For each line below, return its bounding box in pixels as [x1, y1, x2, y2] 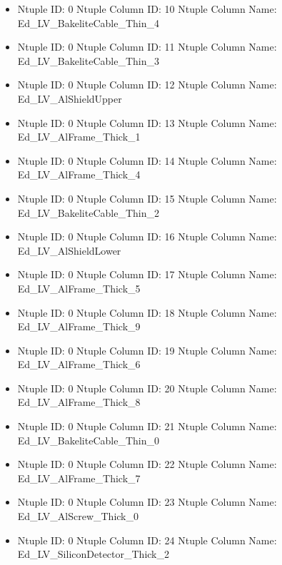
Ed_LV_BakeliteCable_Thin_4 [17, 15, 159, 30]
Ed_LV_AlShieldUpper [17, 91, 122, 106]
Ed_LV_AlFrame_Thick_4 [17, 167, 141, 182]
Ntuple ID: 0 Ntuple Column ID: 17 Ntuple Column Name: [17, 267, 277, 282]
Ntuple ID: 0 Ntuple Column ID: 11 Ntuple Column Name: [17, 39, 277, 54]
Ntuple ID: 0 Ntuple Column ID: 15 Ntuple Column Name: [17, 190, 277, 205]
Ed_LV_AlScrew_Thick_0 [17, 509, 139, 524]
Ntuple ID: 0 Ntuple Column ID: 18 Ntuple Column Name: [17, 305, 277, 320]
